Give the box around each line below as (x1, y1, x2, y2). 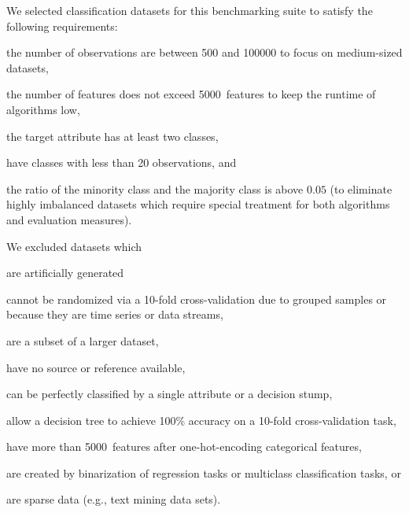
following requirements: (6, 17, 118, 34)
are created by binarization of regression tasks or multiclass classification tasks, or (6, 464, 401, 481)
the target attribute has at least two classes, (6, 127, 219, 144)
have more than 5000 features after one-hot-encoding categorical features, (6, 438, 362, 455)
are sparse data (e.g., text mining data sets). (6, 491, 221, 507)
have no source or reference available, (6, 359, 186, 375)
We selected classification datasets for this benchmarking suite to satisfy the (6, 2, 373, 18)
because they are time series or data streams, (6, 306, 223, 323)
